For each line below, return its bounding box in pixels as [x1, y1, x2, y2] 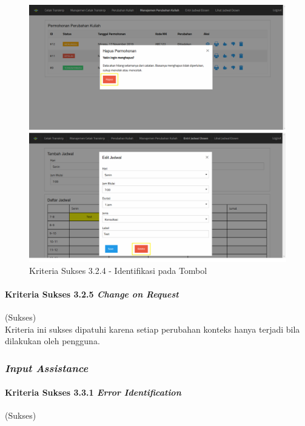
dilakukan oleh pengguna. [5, 334, 100, 347]
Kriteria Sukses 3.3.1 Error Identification [5, 386, 181, 399]
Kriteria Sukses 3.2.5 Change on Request [5, 287, 179, 300]
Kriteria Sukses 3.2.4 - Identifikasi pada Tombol [29, 264, 207, 276]
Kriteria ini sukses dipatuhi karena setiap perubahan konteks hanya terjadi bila [5, 322, 300, 335]
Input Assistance [5, 360, 89, 375]
